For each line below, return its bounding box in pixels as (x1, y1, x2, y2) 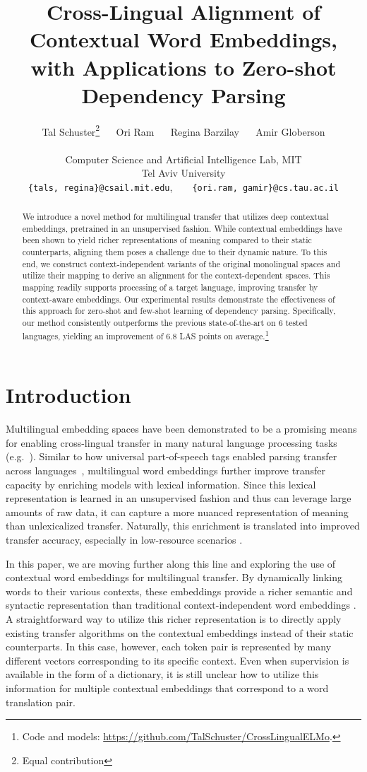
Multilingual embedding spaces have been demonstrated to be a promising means (6, 421, 357, 436)
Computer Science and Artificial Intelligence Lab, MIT (65, 151, 302, 166)
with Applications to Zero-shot (30, 52, 337, 81)
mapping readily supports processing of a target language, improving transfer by (22, 281, 318, 293)
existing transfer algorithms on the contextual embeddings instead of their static (6, 625, 354, 640)
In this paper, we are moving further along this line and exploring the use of (6, 556, 336, 571)
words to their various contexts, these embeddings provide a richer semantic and (6, 583, 353, 598)
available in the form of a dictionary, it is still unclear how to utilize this (6, 667, 319, 682)
